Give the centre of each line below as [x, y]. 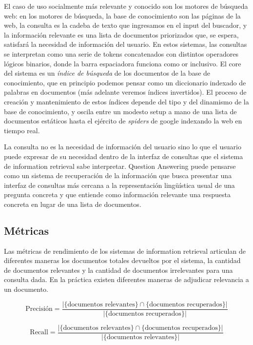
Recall [39, 333]
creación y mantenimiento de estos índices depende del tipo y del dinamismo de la [126, 101]
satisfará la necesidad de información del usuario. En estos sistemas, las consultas [126, 44]
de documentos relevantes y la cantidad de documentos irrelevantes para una [118, 270]
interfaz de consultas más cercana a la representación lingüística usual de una [119, 185]
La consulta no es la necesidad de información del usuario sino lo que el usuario [123, 147]
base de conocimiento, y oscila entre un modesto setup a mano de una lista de [120, 111]
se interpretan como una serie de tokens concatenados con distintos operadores [121, 53]
